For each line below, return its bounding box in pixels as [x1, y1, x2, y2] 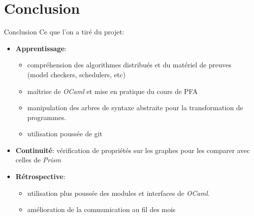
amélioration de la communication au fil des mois [27, 204, 176, 215]
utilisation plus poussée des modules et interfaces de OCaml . [27, 187, 210, 198]
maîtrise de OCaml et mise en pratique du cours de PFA [27, 86, 198, 96]
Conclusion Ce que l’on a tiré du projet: [4, 27, 125, 37]
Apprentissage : [15, 43, 66, 53]
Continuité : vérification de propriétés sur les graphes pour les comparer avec [15, 145, 250, 155]
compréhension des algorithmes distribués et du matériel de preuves [27, 60, 232, 70]
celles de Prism [15, 154, 61, 165]
